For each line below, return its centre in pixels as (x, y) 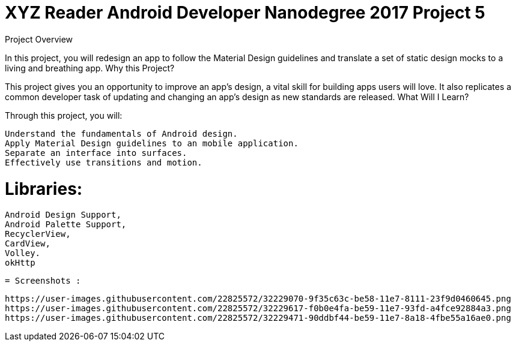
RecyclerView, (38, 234)
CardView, (28, 244)
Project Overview (39, 39)
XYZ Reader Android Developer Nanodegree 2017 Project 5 (245, 13)
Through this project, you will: (64, 115)
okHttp (20, 263)
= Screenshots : (43, 281)
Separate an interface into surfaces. (96, 153)
